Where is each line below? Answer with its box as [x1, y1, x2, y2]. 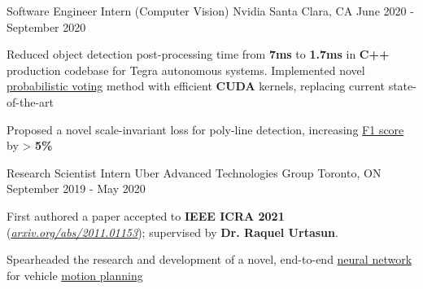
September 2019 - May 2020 [7, 180, 146, 197]
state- [388, 77, 416, 94]
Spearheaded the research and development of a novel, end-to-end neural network [7, 251, 412, 268]
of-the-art [7, 93, 54, 110]
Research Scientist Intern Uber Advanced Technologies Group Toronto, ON [7, 164, 382, 181]
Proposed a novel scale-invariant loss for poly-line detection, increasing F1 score [7, 120, 404, 138]
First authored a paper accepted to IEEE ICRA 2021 [7, 207, 285, 224]
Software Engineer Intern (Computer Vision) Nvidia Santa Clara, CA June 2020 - [7, 2, 414, 19]
